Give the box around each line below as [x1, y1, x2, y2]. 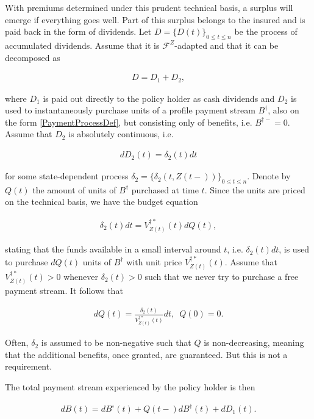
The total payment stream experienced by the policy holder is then [5, 380, 255, 393]
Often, [5, 336, 29, 349]
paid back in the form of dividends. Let [5, 25, 152, 38]
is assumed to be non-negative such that [41, 336, 191, 349]
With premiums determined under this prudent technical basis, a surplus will [5, 1, 293, 13]
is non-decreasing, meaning [204, 336, 304, 349]
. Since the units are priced [204, 183, 305, 196]
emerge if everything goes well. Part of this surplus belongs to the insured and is [5, 13, 305, 26]
